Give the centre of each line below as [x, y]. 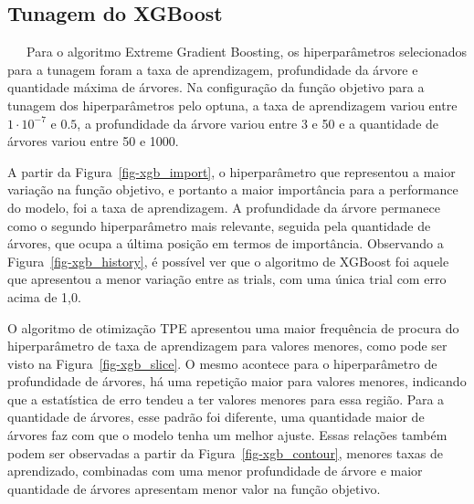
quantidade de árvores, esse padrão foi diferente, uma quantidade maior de [216, 417]
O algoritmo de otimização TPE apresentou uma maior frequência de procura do [233, 327]
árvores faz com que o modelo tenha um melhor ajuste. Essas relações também [227, 435]
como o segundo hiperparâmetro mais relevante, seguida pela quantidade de [219, 225]
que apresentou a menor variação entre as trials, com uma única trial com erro [227, 279]
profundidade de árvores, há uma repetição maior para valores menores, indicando [237, 381]
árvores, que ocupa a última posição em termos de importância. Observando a [226, 243]
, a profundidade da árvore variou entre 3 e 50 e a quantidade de [258, 123]
